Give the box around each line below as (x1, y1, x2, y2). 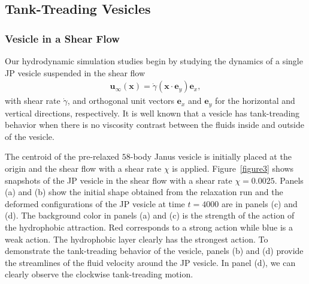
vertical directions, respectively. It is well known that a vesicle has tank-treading (5, 106, 300, 119)
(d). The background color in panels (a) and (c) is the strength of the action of (5, 209, 295, 222)
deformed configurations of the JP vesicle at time (5, 197, 185, 210)
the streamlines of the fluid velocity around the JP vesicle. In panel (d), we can (5, 256, 296, 268)
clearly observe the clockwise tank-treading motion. (5, 268, 193, 280)
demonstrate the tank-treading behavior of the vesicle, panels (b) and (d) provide (5, 244, 304, 257)
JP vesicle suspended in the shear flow (5, 66, 146, 79)
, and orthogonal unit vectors (67, 94, 174, 107)
